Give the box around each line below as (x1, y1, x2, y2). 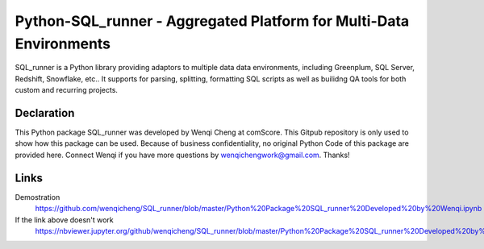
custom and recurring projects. (15, 85, 119, 95)
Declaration (15, 106, 75, 120)
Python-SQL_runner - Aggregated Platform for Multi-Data (15, 12, 410, 30)
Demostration (15, 192, 60, 201)
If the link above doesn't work (15, 214, 115, 225)
